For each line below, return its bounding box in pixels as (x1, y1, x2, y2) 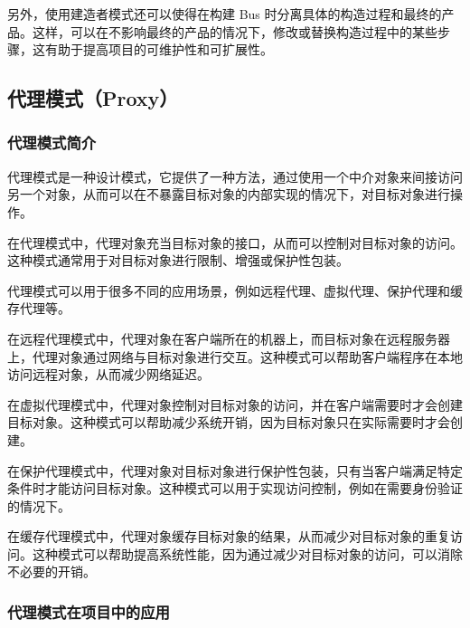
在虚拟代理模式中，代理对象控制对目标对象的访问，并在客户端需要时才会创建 (7, 395, 463, 414)
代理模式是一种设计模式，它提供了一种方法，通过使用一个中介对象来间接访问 (7, 167, 463, 186)
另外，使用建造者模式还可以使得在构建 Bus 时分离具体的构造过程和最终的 (7, 5, 442, 23)
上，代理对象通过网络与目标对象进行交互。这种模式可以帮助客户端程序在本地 (7, 347, 463, 366)
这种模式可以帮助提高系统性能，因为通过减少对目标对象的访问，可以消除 (32, 544, 463, 563)
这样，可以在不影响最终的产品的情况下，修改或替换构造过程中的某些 (32, 22, 437, 41)
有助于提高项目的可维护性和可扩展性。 (44, 40, 273, 59)
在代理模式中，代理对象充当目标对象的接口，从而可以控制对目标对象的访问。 (7, 233, 463, 252)
